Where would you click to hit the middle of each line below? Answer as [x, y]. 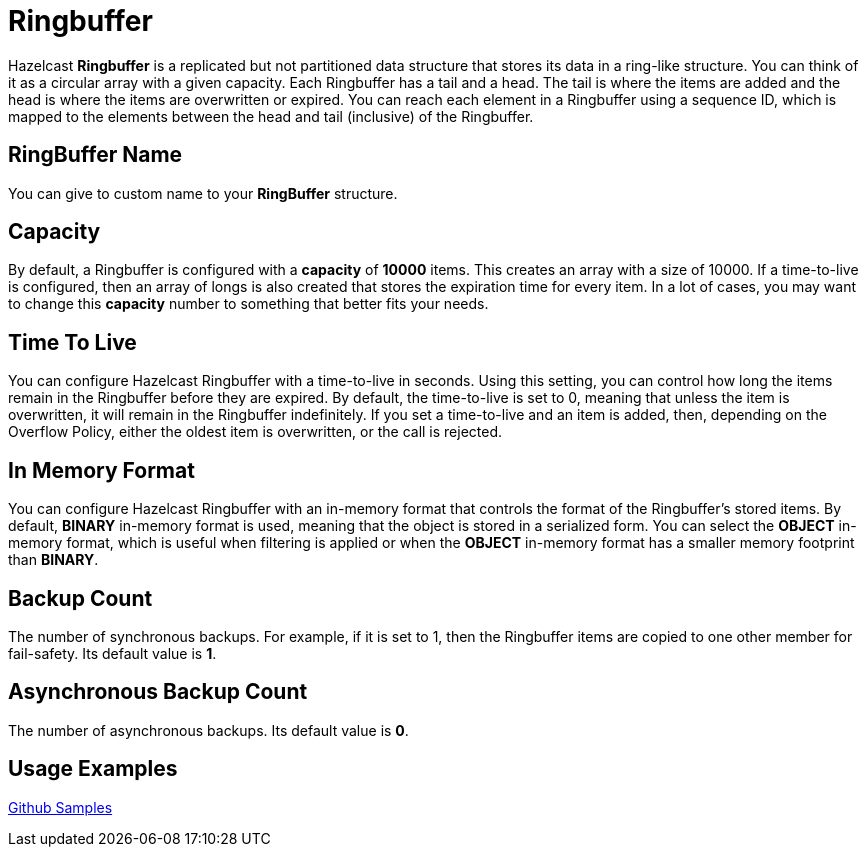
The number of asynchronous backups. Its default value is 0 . [208, 730]
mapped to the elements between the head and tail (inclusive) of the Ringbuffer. [271, 116]
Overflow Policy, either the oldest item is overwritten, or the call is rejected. [255, 432]
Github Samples [60, 807]
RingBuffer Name [95, 155]
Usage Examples [93, 769]
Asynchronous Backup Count [158, 692]
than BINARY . [53, 560]
